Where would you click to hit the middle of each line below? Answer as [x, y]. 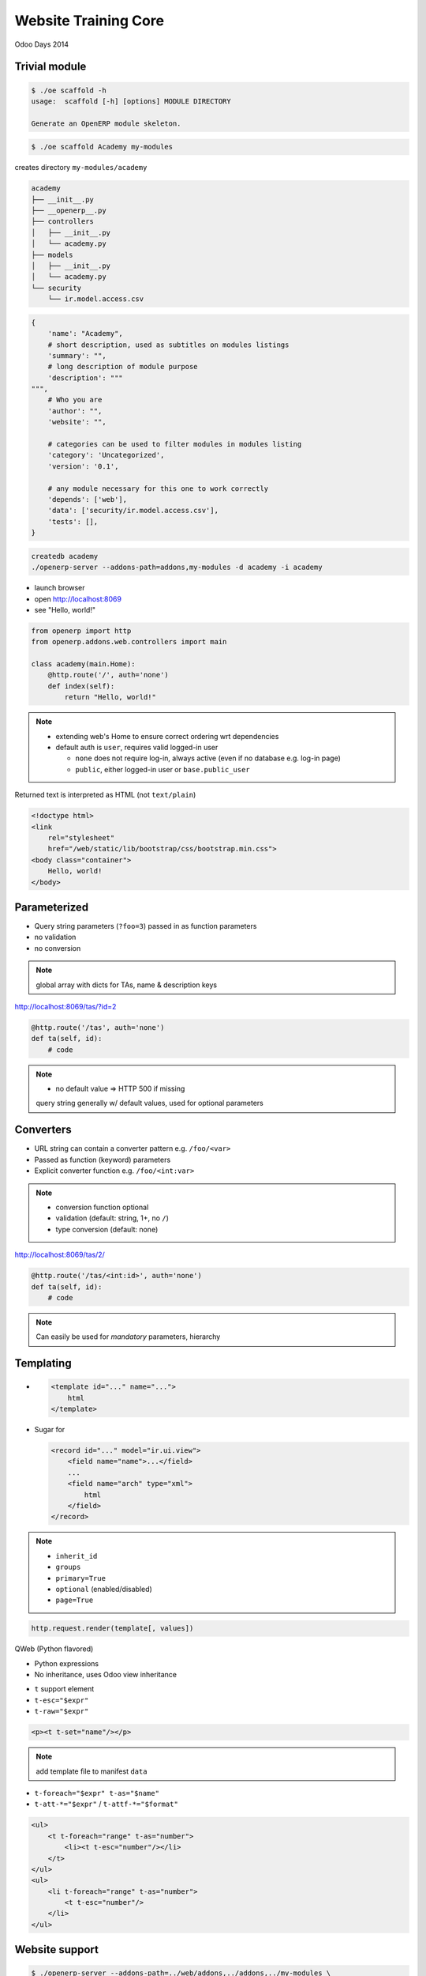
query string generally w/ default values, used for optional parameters [149, 1103]
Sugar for [50, 1430]
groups [68, 1567]
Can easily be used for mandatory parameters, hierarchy [128, 1337]
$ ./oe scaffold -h [69, 90]
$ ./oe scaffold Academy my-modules [102, 147]
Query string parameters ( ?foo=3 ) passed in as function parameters [146, 926]
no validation [55, 937]
